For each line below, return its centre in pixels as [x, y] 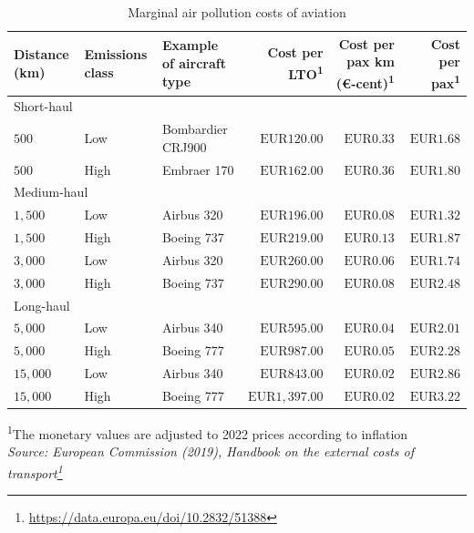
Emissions [116, 54]
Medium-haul [51, 192]
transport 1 [35, 471]
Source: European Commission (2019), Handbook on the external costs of [211, 451]
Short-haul [43, 106]
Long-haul [42, 305]
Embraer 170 [198, 169]
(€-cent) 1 [365, 81]
